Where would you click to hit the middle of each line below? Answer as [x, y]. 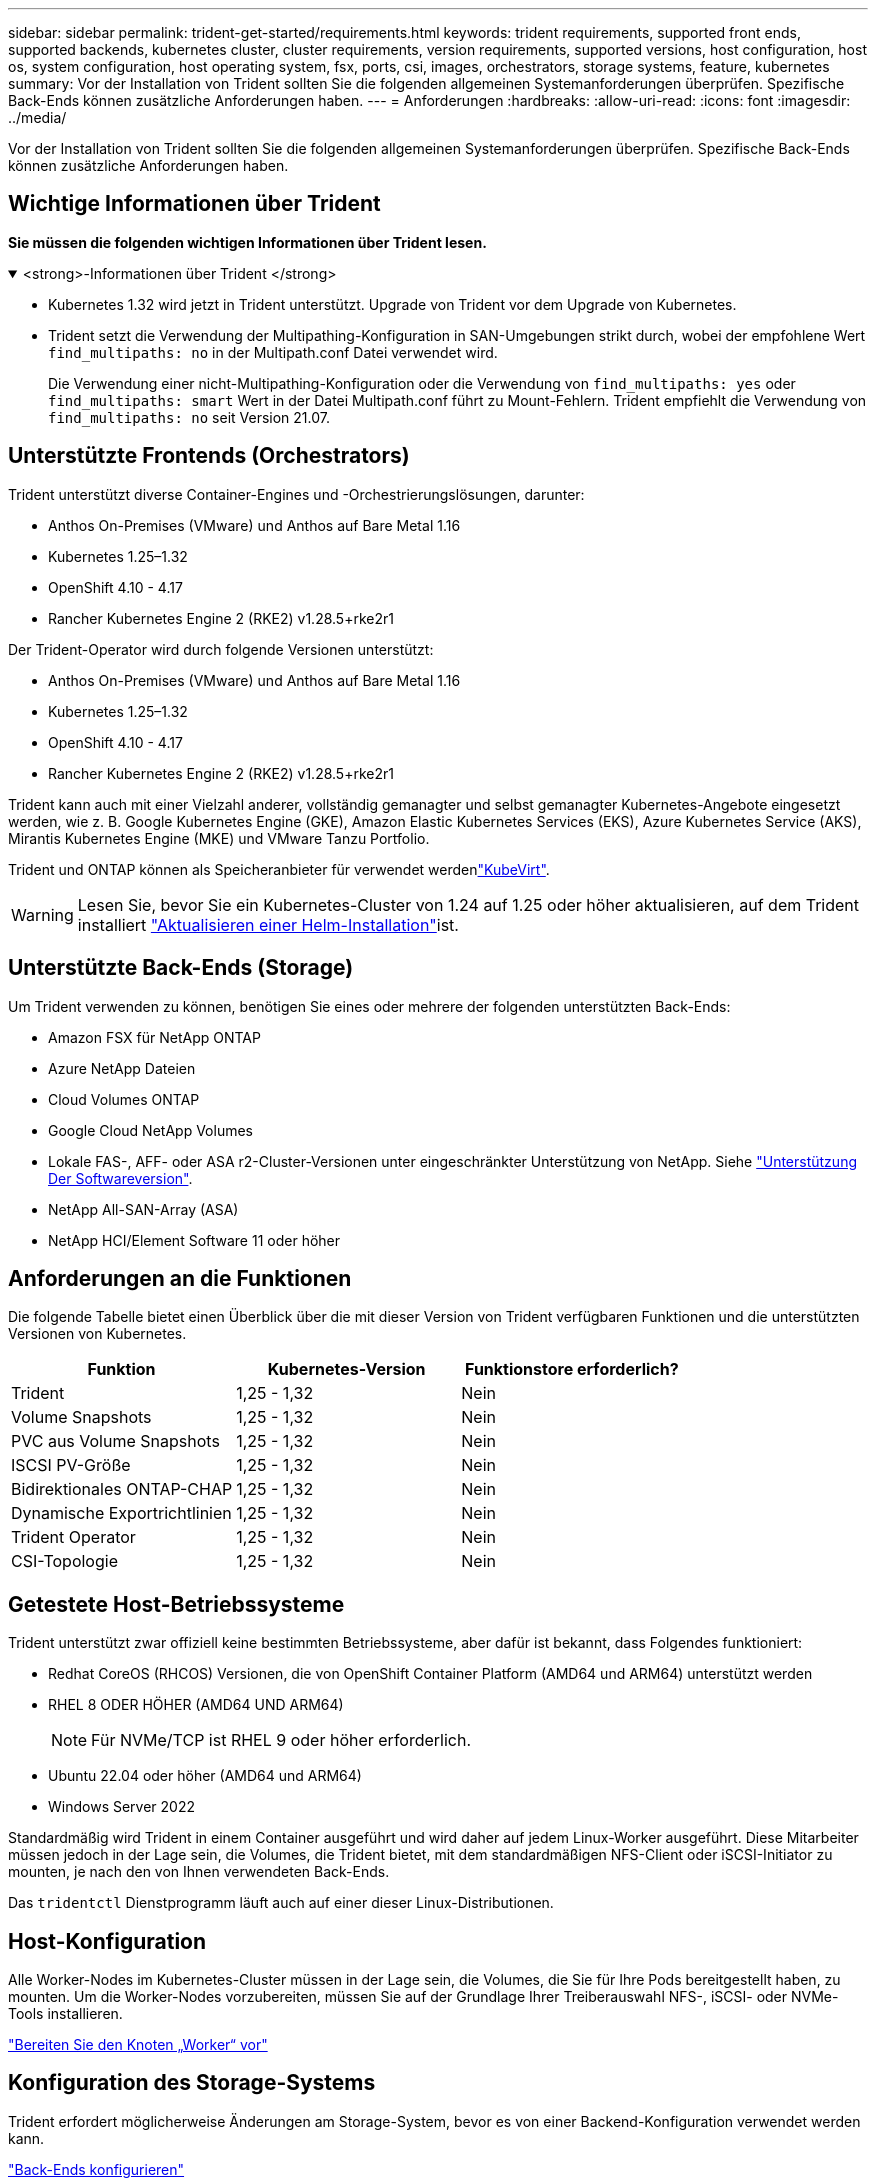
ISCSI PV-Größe [71, 1465]
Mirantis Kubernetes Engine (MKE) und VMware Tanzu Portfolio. [219, 838]
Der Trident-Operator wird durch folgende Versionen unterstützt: [221, 649]
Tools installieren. [65, 2014]
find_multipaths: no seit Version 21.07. [189, 417]
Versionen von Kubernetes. [97, 1334]
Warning [42, 914]
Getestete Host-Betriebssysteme [176, 1604]
